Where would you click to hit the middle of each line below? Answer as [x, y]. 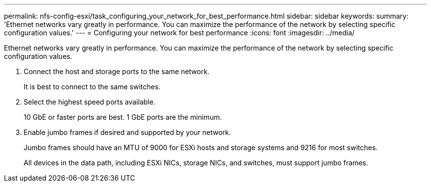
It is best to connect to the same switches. [92, 87]
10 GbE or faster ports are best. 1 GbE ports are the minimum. [123, 117]
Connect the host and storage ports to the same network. [117, 71]
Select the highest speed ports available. [90, 102]
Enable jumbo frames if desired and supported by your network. [127, 132]
